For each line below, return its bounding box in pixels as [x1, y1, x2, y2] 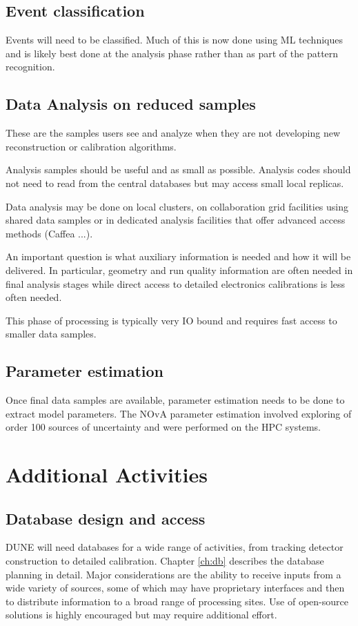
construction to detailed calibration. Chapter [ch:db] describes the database [6, 554, 324, 568]
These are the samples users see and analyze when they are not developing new [6, 126, 341, 140]
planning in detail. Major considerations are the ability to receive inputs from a [6, 567, 341, 581]
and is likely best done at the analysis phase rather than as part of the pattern [6, 46, 339, 60]
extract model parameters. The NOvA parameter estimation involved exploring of [6, 406, 352, 420]
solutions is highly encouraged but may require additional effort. [6, 607, 277, 622]
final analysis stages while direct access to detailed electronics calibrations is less [6, 276, 346, 291]
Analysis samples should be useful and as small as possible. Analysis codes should [6, 162, 351, 177]
